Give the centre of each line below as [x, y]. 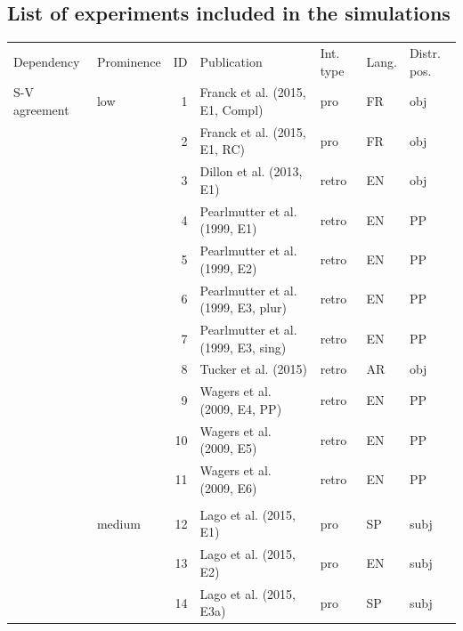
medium [118, 523]
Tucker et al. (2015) [254, 369]
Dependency [47, 61]
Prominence [129, 61]
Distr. [425, 52]
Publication [231, 61]
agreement [41, 109]
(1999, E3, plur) [243, 307]
